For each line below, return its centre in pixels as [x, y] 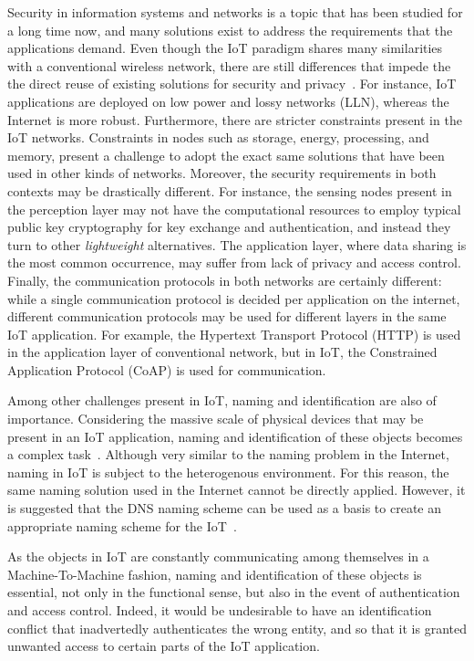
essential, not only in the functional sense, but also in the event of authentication [234, 592]
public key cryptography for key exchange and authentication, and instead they [229, 227]
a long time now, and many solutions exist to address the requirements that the [230, 30]
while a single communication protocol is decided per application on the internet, [234, 298]
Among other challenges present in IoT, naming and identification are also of [222, 400]
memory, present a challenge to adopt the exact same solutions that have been [226, 155]
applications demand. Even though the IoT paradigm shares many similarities [225, 48]
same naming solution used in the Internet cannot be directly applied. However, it [237, 490]
